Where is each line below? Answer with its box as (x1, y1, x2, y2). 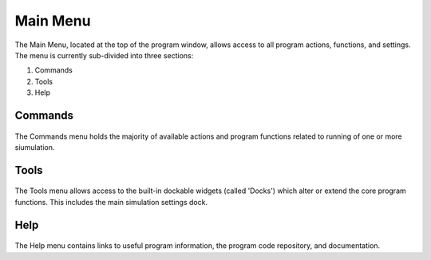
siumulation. (14, 142, 55, 152)
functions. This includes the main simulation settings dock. (14, 197, 208, 207)
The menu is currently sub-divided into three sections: (14, 50, 194, 60)
